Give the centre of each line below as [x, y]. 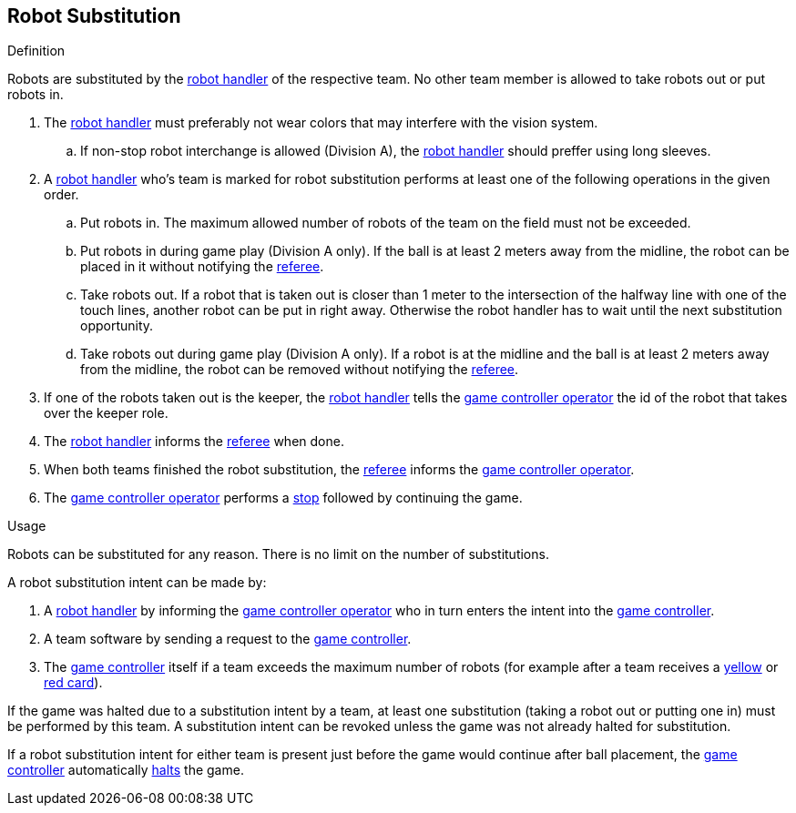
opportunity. [117, 326]
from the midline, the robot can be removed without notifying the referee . [300, 370]
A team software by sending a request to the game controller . [228, 639]
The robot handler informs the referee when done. [194, 442]
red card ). [73, 683]
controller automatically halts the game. [126, 770]
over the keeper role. [106, 413]
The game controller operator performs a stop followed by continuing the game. [283, 498]
